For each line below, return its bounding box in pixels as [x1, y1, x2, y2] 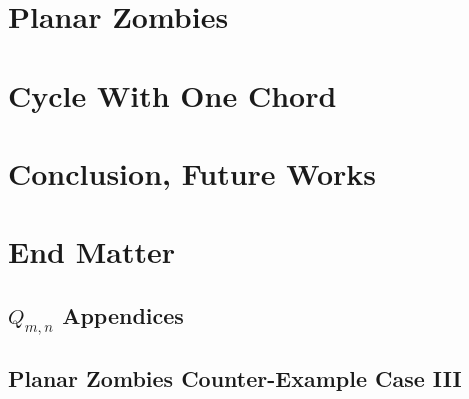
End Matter [8, 231, 175, 272]
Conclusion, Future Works [8, 152, 377, 193]
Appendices [62, 299, 184, 330]
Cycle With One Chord [8, 74, 337, 115]
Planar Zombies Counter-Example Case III [8, 363, 462, 394]
